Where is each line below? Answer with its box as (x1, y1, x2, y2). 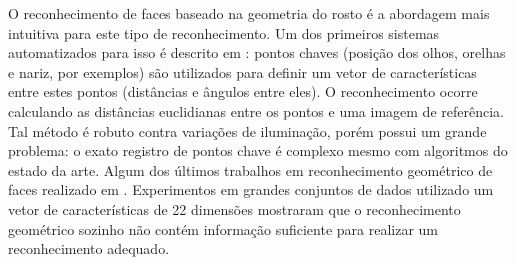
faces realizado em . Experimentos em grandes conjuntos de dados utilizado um (8, 179, 494, 200)
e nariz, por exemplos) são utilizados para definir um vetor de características (8, 61, 477, 82)
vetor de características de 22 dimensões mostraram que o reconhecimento (8, 198, 461, 219)
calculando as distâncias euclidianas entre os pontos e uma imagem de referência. (8, 100, 504, 121)
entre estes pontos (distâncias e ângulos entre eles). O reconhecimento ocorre (8, 81, 478, 102)
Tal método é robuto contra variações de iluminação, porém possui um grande (8, 120, 487, 141)
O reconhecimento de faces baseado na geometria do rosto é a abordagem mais (8, 3, 490, 23)
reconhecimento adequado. (8, 238, 170, 259)
